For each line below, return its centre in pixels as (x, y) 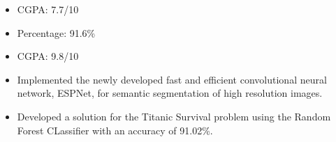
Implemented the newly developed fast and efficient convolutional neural (172, 79)
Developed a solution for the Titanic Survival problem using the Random (174, 116)
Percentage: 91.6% (56, 32)
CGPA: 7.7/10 (48, 9)
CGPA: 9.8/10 (48, 56)
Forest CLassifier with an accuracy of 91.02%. (115, 130)
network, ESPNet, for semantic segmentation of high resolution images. (170, 93)
